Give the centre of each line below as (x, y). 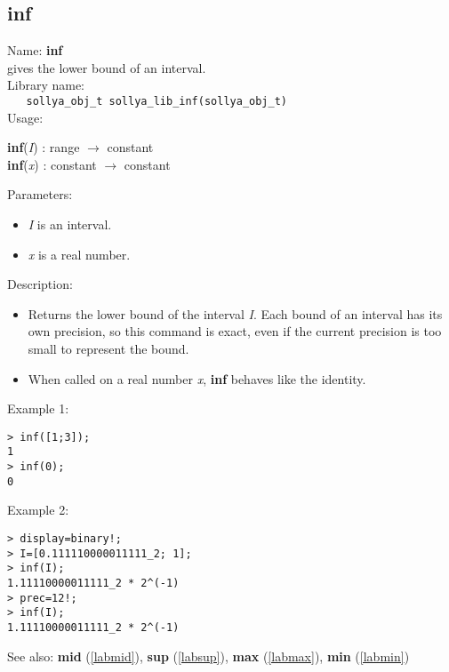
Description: (40, 284)
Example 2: (38, 510)
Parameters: (40, 194)
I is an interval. (70, 224)
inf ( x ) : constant (52, 164)
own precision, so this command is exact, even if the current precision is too (235, 331)
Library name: (46, 85)
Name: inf (35, 50)
